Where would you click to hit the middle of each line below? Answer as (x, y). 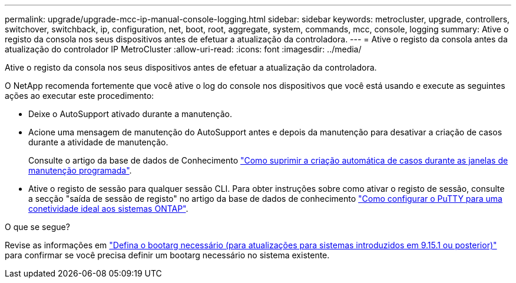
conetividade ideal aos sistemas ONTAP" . (108, 209)
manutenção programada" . (80, 170)
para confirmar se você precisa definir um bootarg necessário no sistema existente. (167, 255)
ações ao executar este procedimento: (80, 96)
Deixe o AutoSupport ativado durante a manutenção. (130, 114)
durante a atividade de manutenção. (98, 142)
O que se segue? (37, 227)
